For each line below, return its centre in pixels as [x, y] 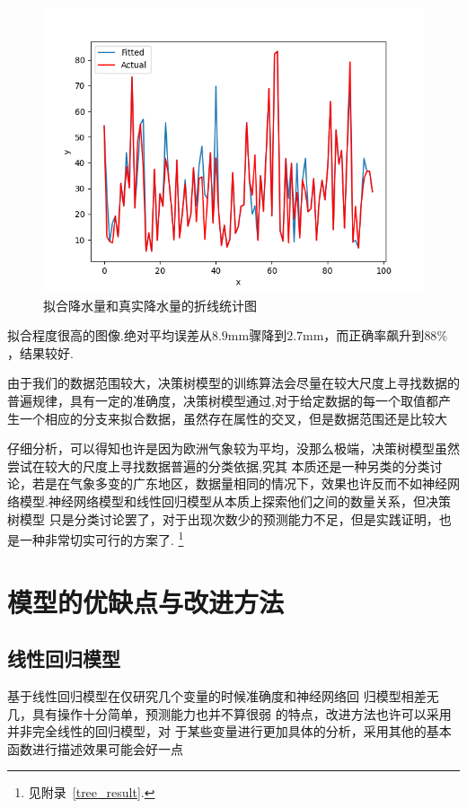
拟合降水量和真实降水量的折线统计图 [150, 305]
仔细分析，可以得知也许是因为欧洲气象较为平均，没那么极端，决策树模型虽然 [233, 448]
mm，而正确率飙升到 [364, 335]
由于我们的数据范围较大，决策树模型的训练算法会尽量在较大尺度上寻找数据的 [233, 383]
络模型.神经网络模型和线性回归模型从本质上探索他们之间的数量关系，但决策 [229, 501]
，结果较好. [40, 352]
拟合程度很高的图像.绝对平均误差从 [110, 335]
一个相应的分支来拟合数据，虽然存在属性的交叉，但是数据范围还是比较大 [233, 418]
